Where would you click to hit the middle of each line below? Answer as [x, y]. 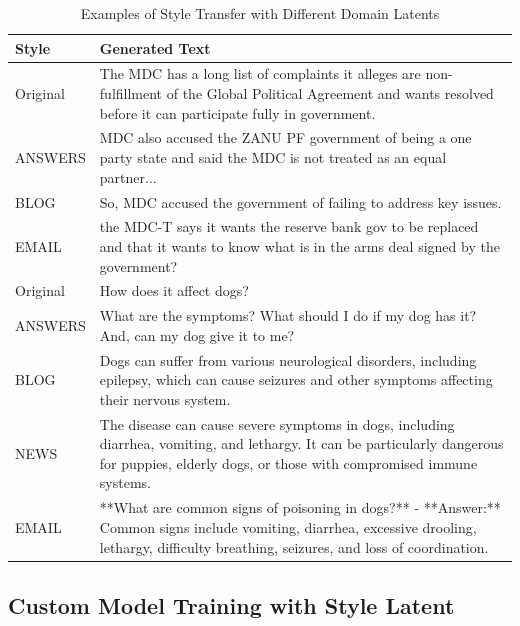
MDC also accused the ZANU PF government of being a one [285, 137]
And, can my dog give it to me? [197, 334]
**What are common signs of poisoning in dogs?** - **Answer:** [300, 507]
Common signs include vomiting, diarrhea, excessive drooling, [288, 526]
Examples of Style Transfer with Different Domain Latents [260, 13]
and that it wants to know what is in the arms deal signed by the [299, 245]
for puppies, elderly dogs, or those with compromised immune [288, 462]
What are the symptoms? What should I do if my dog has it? [288, 315]
